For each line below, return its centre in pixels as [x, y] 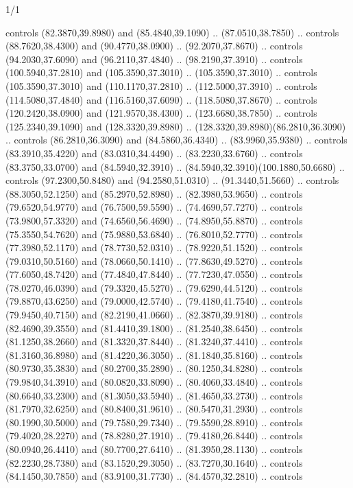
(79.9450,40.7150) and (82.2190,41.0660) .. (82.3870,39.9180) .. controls [154, 315]
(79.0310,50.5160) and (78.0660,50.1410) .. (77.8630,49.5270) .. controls [154, 260]
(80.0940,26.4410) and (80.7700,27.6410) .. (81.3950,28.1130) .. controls [154, 449]
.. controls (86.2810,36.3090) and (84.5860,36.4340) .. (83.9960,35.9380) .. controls [176, 140]
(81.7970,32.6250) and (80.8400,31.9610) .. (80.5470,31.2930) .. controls [154, 409]
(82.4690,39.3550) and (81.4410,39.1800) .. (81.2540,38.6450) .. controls [154, 328]
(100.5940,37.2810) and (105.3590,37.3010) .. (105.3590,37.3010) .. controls [161, 72]
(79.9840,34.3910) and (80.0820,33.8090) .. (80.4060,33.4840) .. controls [154, 382]
